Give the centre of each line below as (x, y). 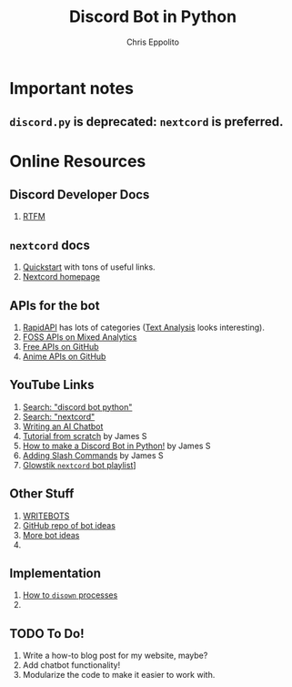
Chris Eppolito (153, 42)
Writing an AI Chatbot (63, 426)
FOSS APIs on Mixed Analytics (80, 337)
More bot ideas (51, 535)
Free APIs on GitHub (60, 346)
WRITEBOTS (46, 516)
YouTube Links (52, 385)
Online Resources (78, 161)
